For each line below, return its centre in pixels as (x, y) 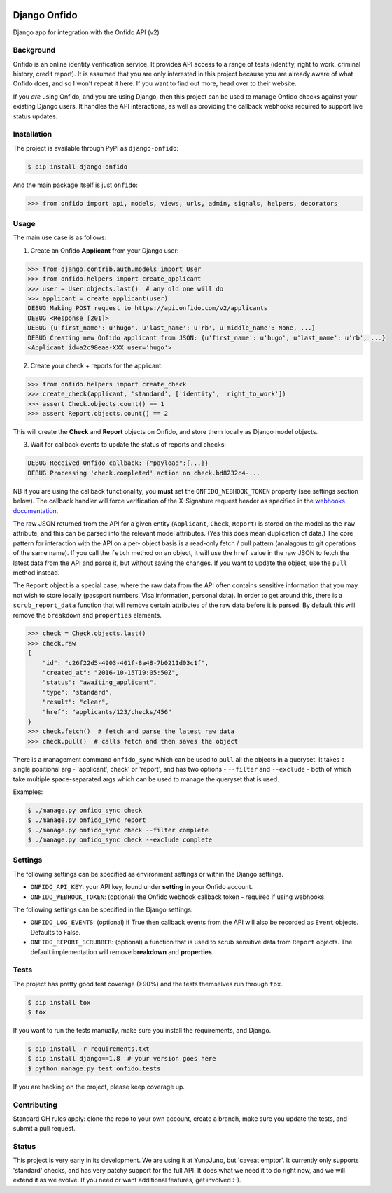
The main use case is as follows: (60, 237)
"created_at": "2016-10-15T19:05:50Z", (111, 673)
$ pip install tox (59, 1002)
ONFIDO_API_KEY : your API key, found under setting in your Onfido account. (142, 887)
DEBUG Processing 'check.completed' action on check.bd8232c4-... (144, 473)
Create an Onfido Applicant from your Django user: (105, 250)
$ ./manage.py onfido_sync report (87, 820)
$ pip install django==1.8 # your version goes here (122, 1059)
